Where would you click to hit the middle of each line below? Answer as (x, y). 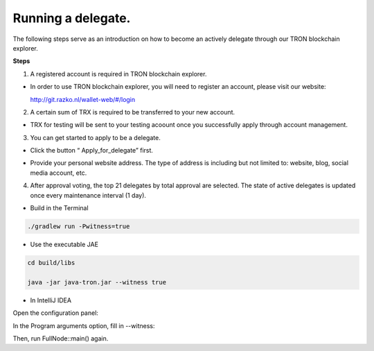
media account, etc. (59, 173)
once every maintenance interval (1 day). (88, 195)
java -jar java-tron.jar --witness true (97, 282)
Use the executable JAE (64, 244)
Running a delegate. (72, 18)
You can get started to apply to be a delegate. (95, 137)
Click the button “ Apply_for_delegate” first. (92, 151)
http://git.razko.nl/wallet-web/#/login (83, 99)
